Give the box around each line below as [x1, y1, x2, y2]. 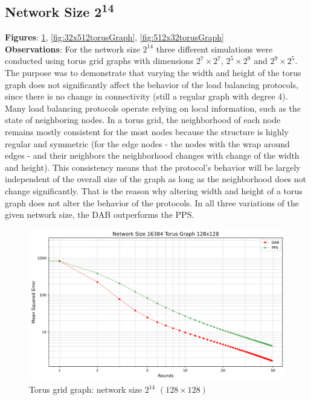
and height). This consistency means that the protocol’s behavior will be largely [5, 160, 301, 173]
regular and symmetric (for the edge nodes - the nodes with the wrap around [5, 137, 290, 150]
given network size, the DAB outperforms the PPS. [5, 208, 194, 221]
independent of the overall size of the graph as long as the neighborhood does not [5, 173, 306, 185]
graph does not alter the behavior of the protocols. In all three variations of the [5, 196, 299, 209]
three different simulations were [156, 42, 273, 55]
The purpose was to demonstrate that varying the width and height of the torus [5, 66, 301, 78]
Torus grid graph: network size [29, 383, 142, 396]
